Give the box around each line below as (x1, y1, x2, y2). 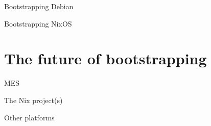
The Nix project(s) (4, 94, 63, 105)
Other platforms (4, 112, 55, 122)
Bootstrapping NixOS (4, 18, 72, 29)
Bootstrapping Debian (4, 1, 74, 11)
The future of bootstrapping (4, 48, 207, 69)
